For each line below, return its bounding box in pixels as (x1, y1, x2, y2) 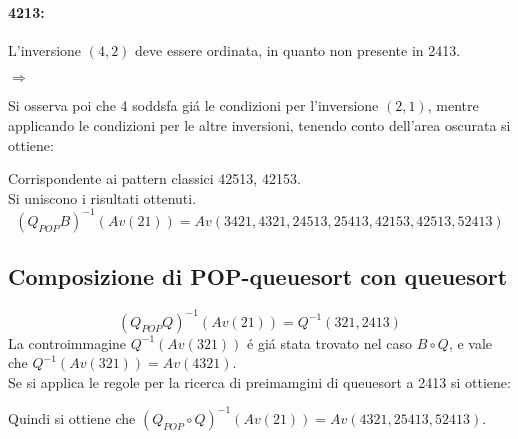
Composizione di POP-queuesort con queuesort (8, 261, 508, 292)
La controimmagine (8, 332, 127, 353)
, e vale (448, 332, 493, 353)
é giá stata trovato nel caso (247, 332, 413, 353)
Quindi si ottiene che (8, 407, 136, 428)
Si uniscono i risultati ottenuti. (8, 187, 197, 208)
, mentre (427, 95, 479, 116)
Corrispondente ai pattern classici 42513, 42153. (8, 168, 301, 189)
